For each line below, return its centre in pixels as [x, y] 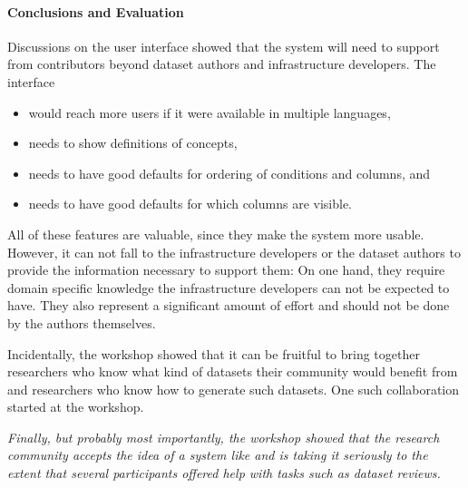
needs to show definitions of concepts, [133, 143]
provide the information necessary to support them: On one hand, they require [226, 270]
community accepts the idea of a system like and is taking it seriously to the [218, 455]
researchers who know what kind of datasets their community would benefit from [233, 371]
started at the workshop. [76, 407]
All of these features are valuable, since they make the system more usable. [216, 234]
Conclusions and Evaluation [96, 11]
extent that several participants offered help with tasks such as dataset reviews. [224, 473]
